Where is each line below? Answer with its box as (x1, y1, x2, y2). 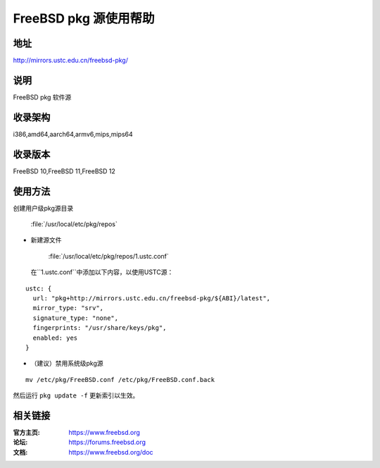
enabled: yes (32, 333, 78, 342)
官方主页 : (13, 429, 40, 437)
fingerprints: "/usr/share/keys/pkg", (32, 324, 167, 332)
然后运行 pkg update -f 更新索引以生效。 (13, 391, 139, 400)
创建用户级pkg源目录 (13, 204, 74, 212)
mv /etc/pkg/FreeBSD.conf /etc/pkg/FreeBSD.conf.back (25, 376, 215, 383)
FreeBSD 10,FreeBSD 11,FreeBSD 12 (13, 166, 116, 175)
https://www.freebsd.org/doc (68, 448, 154, 456)
